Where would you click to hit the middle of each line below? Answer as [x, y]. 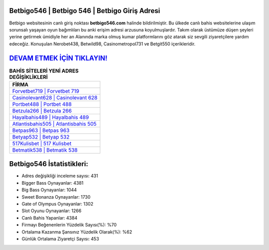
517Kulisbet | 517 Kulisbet [42, 143]
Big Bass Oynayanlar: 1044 [49, 190]
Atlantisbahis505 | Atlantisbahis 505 [54, 124]
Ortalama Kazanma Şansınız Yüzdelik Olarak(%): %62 [77, 232]
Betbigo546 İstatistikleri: [49, 164]
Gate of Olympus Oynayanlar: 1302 [58, 204]
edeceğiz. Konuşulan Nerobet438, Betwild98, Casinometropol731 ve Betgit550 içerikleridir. [102, 44]
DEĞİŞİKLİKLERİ [29, 77]
